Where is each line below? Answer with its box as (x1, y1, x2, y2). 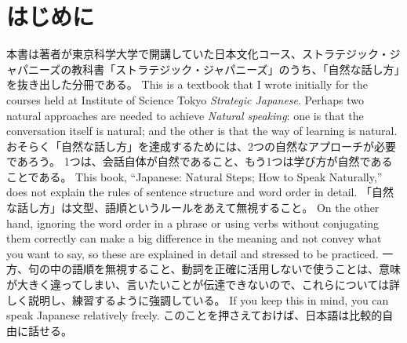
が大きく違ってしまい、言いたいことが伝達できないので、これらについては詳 (6, 276, 401, 293)
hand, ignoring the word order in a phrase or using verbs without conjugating (6, 214, 380, 231)
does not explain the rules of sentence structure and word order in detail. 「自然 (6, 184, 394, 200)
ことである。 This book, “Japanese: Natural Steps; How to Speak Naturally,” (6, 168, 383, 184)
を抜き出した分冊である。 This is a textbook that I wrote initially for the (6, 76, 368, 93)
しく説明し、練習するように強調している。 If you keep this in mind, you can (6, 291, 389, 308)
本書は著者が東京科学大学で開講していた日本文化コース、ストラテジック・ (6, 46, 390, 62)
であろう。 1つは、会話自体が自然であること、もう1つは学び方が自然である (6, 153, 393, 170)
